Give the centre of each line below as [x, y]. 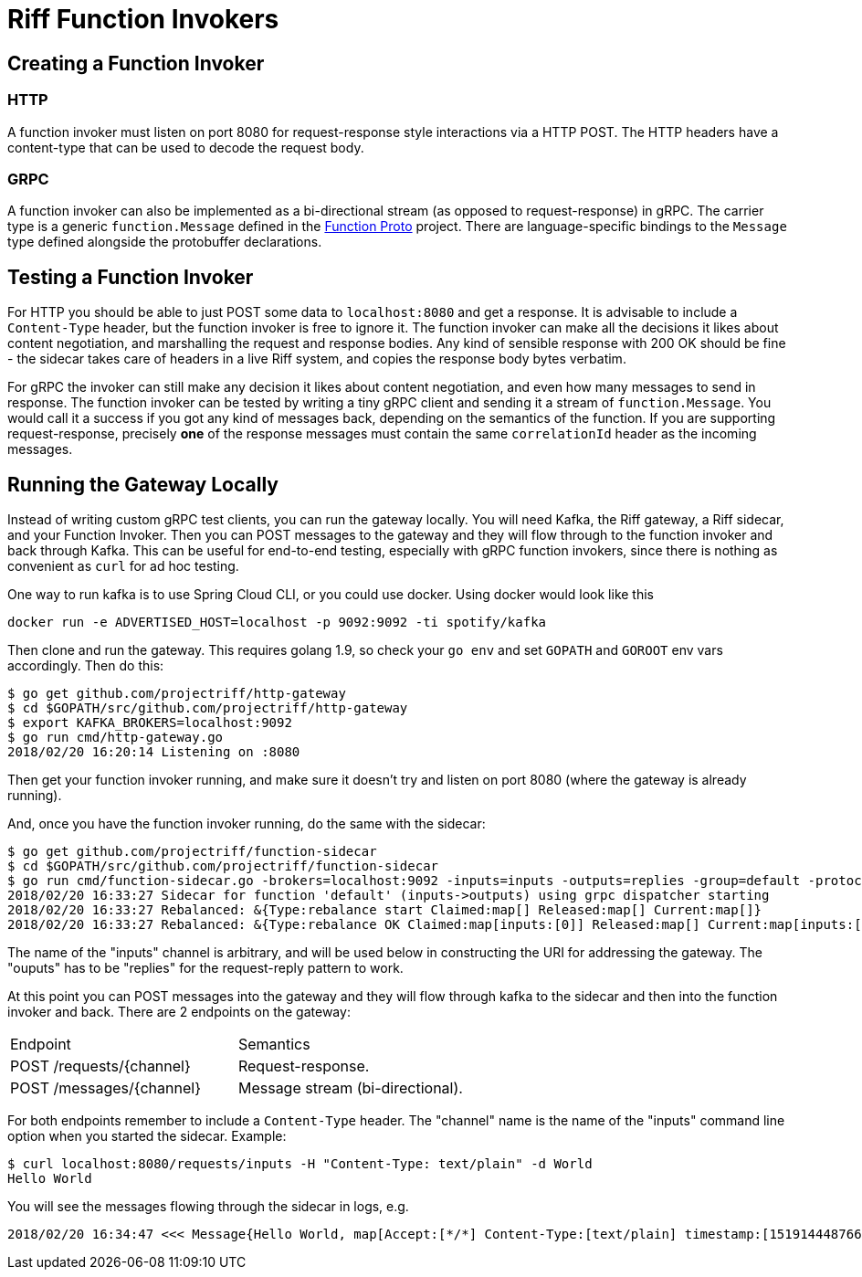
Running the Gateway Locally [143, 484]
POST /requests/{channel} [100, 1066]
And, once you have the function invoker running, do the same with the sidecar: [247, 823]
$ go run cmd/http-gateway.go [116, 737]
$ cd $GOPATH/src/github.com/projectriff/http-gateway [208, 707]
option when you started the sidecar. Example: [147, 1135]
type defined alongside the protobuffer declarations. [165, 242]
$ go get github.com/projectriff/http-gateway [177, 693]
